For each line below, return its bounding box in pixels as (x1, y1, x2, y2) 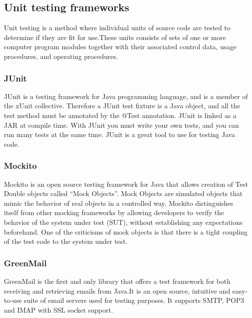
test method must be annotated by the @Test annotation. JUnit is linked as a (4, 110, 236, 120)
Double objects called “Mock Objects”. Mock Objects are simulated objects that (4, 188, 243, 199)
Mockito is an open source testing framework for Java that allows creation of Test (4, 179, 248, 189)
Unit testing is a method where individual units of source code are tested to (4, 22, 231, 33)
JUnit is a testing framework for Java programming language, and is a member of (4, 91, 248, 101)
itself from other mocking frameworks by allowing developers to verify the (4, 207, 224, 218)
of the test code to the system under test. (4, 236, 128, 246)
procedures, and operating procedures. (4, 51, 118, 61)
